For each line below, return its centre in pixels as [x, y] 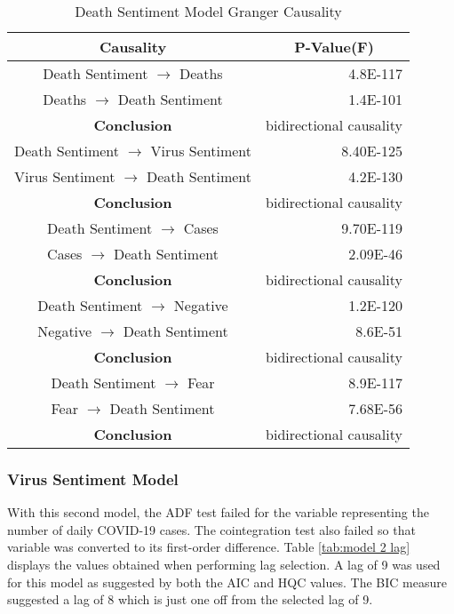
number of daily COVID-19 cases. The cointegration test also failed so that [211, 529]
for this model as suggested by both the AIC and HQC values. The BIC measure [227, 582]
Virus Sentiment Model [93, 478]
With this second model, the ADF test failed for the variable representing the [218, 512]
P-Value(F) [334, 47]
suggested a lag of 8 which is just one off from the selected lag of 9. [190, 599]
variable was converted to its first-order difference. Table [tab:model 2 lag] [209, 547]
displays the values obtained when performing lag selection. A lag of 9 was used [224, 564]
